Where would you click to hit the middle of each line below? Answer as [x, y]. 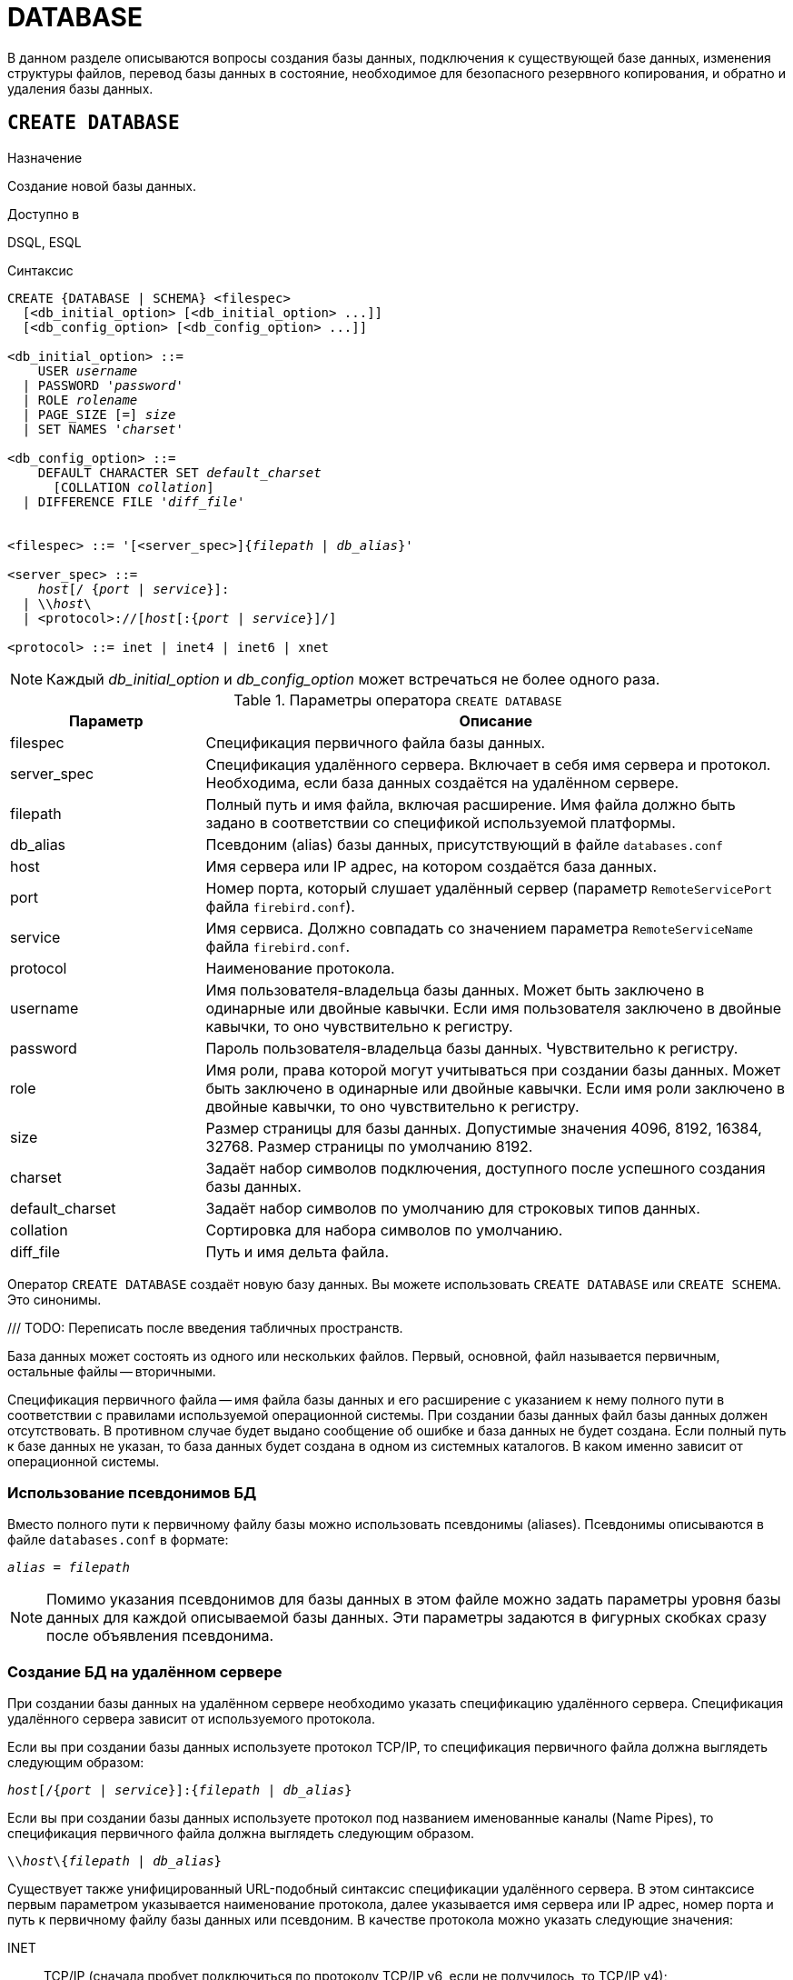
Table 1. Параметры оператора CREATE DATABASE [398, 700]
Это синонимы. [55, 1299]
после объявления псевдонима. [160, 1636]
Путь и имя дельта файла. [297, 1251]
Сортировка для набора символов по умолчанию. [384, 1230]
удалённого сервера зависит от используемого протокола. [191, 1719]
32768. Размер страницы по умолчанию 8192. [369, 1146]
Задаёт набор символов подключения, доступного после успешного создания [486, 1168]
